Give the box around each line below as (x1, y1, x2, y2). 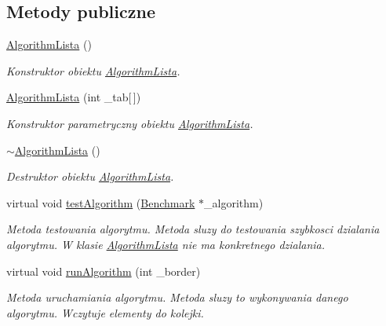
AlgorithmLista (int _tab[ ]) (6, 89, 141, 105)
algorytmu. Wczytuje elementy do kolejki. (6, 304, 204, 321)
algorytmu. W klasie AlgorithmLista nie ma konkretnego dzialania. (6, 236, 326, 252)
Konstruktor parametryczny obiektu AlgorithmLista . (6, 115, 253, 131)
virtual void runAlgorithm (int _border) (6, 262, 201, 279)
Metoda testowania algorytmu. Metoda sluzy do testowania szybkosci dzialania (6, 221, 380, 237)
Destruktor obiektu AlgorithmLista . (6, 168, 174, 185)
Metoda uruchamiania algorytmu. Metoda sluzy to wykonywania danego (6, 289, 348, 306)
